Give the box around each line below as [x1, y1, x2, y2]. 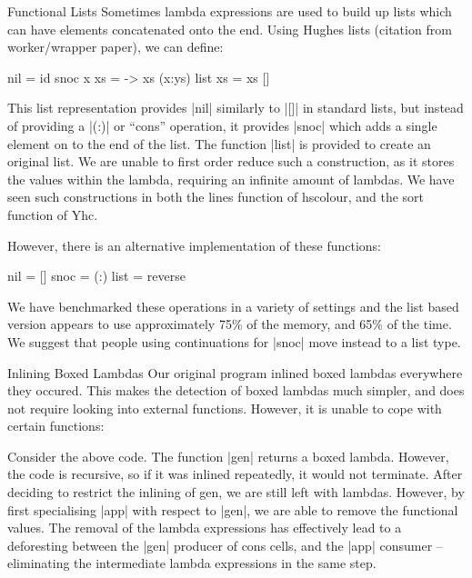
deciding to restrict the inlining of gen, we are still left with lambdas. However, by [7, 483, 465, 502]
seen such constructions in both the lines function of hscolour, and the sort [7, 187, 425, 206]
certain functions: [7, 416, 105, 435]
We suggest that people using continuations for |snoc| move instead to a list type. [7, 332, 461, 351]
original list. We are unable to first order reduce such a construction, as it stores [7, 152, 455, 171]
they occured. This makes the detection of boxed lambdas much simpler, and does [7, 381, 465, 400]
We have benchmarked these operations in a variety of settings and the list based [7, 296, 459, 315]
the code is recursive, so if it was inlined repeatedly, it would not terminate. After [7, 464, 463, 483]
